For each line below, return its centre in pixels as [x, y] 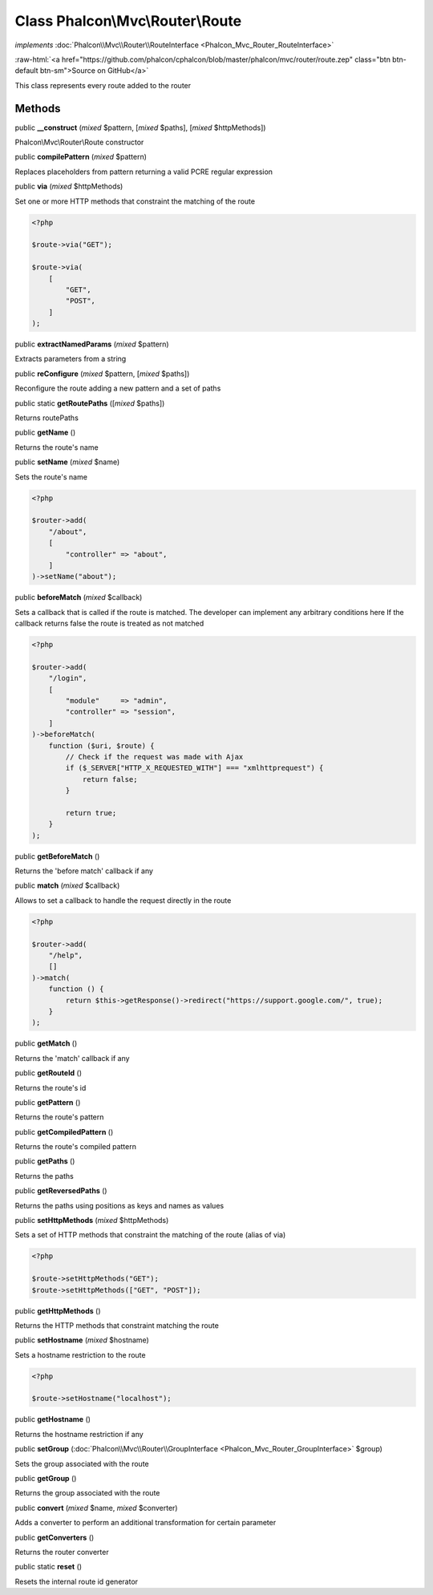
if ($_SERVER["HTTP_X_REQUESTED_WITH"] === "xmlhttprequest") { [194, 768]
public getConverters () [55, 1537]
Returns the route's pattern [59, 1117]
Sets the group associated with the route [82, 1463]
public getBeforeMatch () [57, 856]
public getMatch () [46, 1043]
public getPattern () [48, 1102]
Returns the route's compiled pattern [75, 1147]
